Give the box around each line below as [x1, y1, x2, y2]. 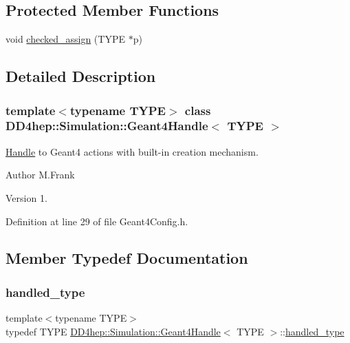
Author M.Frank [6, 167, 75, 182]
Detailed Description [6, 65, 156, 87]
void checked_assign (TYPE [6, 32, 125, 46]
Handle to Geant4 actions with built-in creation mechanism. [6, 144, 259, 158]
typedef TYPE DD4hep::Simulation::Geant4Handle [6, 324, 221, 338]
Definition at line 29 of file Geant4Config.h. [6, 214, 188, 228]
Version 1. [6, 190, 47, 205]
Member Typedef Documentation [6, 247, 248, 269]
